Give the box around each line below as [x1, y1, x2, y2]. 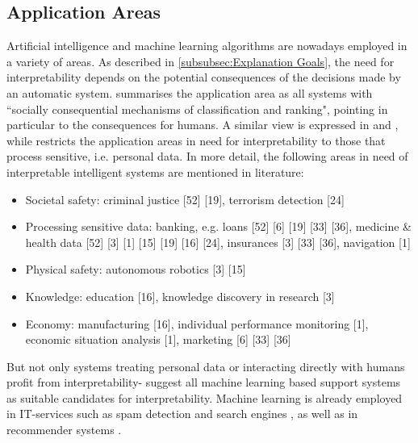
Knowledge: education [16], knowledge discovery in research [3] [25, 287, 335, 304]
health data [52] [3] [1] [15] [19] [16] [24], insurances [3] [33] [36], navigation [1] [25, 233, 411, 250]
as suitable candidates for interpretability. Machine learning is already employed [6, 389, 403, 406]
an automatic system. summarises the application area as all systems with [6, 84, 373, 101]
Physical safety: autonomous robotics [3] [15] [25, 261, 246, 278]
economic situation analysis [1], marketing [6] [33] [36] [25, 331, 291, 348]
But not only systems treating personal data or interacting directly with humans [6, 357, 405, 374]
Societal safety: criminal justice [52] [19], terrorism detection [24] [25, 190, 345, 207]
